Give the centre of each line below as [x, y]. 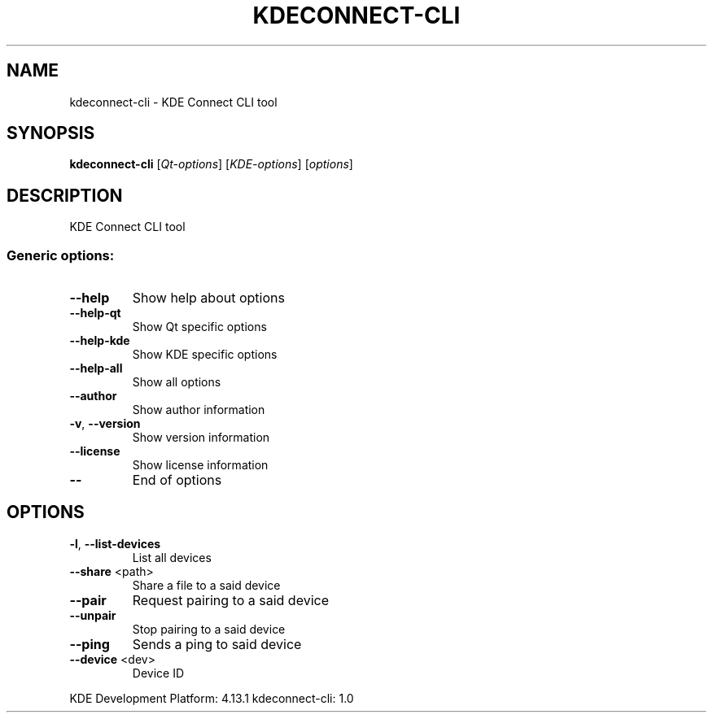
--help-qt [95, 313]
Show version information [201, 438]
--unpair [93, 615]
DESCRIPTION [65, 195]
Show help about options [208, 298]
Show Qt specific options [199, 327]
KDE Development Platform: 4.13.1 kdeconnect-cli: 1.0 [212, 698]
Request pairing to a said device [230, 600]
